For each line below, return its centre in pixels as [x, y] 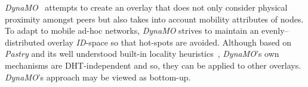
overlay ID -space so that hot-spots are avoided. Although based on [170, 42]
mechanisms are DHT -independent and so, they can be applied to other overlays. [153, 65]
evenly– [275, 30]
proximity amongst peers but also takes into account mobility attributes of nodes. [154, 19]
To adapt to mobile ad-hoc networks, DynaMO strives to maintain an [132, 30]
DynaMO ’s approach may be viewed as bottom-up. [98, 77]
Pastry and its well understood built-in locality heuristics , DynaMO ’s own [142, 54]
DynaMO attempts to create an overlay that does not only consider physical [146, 7]
